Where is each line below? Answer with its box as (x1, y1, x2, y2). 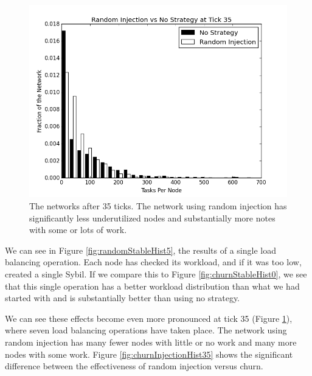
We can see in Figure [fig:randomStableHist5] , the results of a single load (5, 243, 276, 256)
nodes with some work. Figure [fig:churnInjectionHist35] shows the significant (5, 347, 293, 360)
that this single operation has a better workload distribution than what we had (5, 279, 300, 292)
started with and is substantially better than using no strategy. (5, 291, 240, 304)
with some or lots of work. (29, 223, 127, 236)
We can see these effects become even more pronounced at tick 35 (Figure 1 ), (5, 312, 293, 324)
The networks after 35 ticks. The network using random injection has (29, 200, 287, 212)
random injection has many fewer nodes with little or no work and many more (5, 335, 297, 348)
